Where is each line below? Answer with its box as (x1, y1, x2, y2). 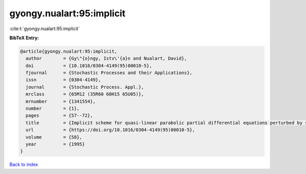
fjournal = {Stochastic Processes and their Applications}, (25, 70, 193, 76)
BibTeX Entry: (9, 35, 39, 41)
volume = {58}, (25, 134, 83, 140)
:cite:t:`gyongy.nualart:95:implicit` (9, 26, 80, 32)
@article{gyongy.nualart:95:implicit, (20, 48, 117, 54)
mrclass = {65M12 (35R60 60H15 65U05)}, (25, 91, 144, 97)
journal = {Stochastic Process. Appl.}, (25, 84, 144, 90)
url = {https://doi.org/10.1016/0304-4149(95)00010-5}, (25, 127, 195, 133)
